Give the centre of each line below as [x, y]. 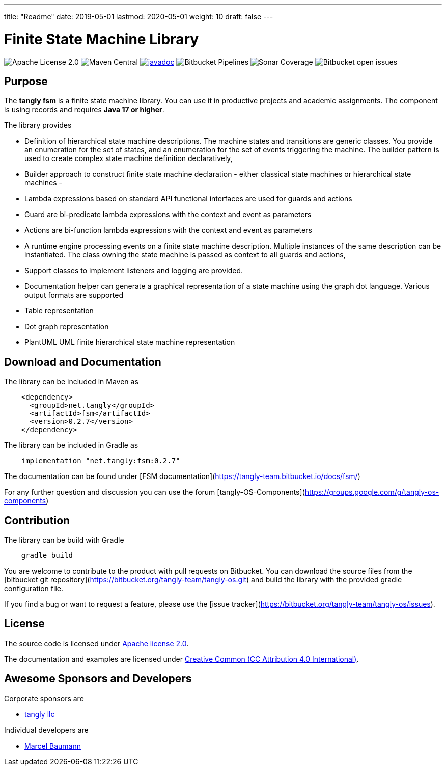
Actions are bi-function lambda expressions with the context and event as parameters [168, 230]
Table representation [59, 311]
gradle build [47, 556]
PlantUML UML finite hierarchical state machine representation [130, 342]
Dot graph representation [67, 327]
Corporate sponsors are [44, 698]
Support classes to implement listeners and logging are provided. [134, 271]
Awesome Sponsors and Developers [98, 679]
